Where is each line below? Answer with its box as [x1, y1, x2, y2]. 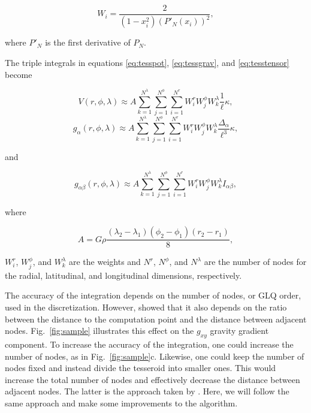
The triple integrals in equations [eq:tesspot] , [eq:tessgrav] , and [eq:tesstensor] [5, 56, 289, 68]
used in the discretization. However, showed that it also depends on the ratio [5, 301, 287, 313]
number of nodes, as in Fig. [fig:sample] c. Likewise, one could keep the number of [5, 349, 304, 362]
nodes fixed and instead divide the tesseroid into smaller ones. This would [5, 361, 276, 374]
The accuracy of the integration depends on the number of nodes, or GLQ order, [5, 289, 301, 302]
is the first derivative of [45, 36, 131, 49]
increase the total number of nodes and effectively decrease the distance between [5, 373, 300, 385]
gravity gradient [210, 324, 269, 337]
